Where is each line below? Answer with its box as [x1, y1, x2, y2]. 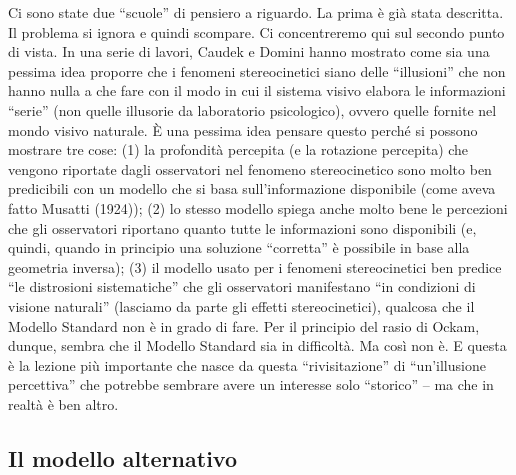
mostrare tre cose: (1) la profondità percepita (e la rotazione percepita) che [8, 139, 469, 160]
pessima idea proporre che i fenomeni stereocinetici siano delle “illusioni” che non [8, 60, 506, 81]
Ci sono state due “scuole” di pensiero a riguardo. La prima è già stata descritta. [8, 2, 504, 22]
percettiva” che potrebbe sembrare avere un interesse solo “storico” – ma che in [8, 374, 494, 395]
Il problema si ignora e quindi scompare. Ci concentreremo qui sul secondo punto [8, 21, 505, 42]
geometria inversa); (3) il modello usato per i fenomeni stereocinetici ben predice [8, 256, 502, 277]
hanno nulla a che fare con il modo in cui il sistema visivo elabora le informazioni [8, 80, 506, 101]
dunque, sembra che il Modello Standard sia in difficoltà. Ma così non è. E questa [8, 335, 507, 356]
